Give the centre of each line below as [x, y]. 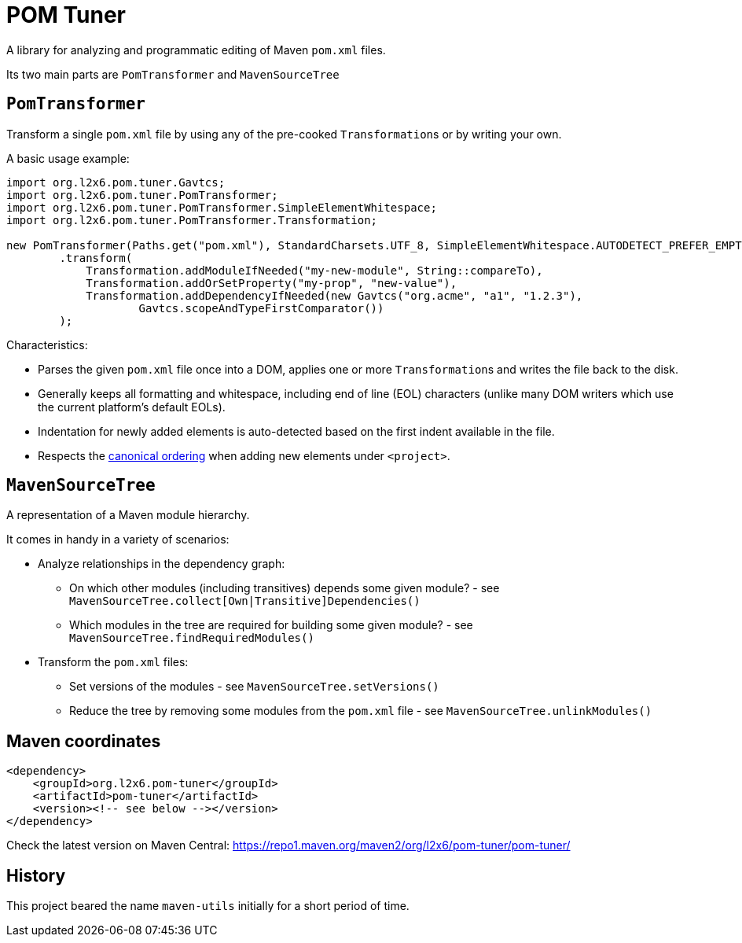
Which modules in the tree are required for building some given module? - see [271, 625]
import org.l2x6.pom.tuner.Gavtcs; [116, 182]
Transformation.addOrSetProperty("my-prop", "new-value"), [272, 283]
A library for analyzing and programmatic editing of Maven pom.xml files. [196, 50]
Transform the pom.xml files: [113, 662]
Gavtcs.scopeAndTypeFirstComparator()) [261, 308]
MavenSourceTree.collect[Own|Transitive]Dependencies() [245, 601]
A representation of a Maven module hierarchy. [128, 515]
